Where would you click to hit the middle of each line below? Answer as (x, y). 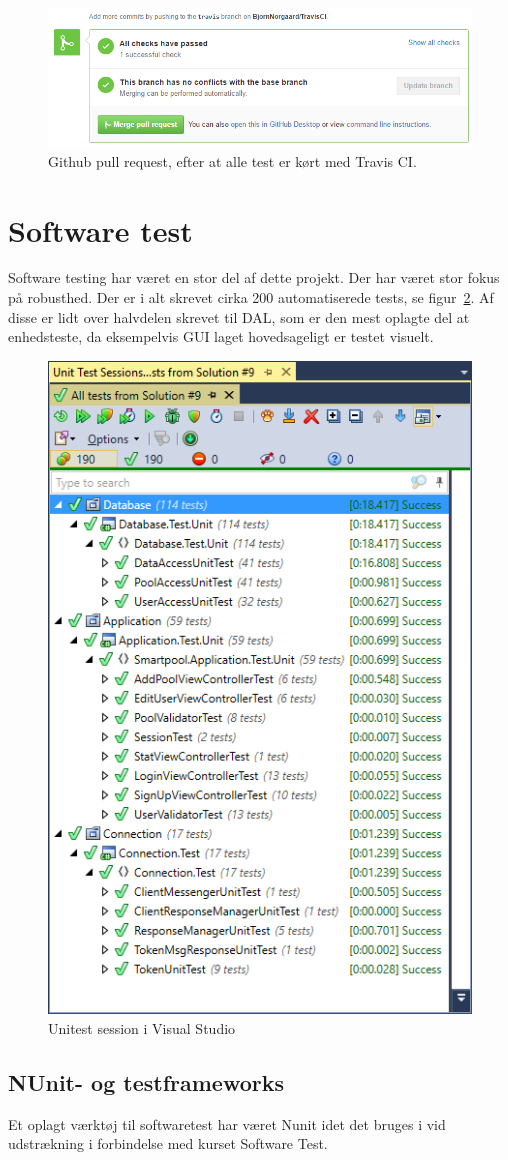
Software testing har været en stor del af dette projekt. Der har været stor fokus (254, 277)
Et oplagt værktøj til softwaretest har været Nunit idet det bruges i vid (227, 1123)
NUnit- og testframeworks (146, 1081)
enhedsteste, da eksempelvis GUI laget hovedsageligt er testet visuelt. (221, 336)
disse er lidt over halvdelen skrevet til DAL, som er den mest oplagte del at (239, 316)
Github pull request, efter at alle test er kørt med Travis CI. (232, 160)
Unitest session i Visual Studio (142, 1027)
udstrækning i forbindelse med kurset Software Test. (168, 1143)
